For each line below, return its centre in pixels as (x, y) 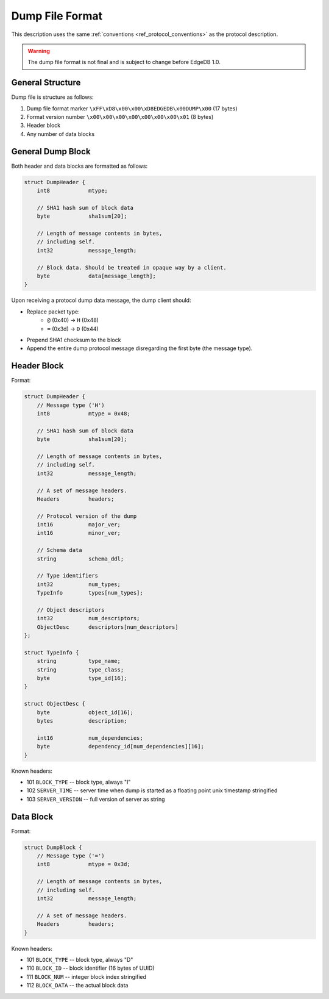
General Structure (46, 83)
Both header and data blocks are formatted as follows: (80, 166)
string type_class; (80, 670)
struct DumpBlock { (53, 847)
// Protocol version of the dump (87, 516)
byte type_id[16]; (82, 678)
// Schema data (59, 550)
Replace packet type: (53, 312)
